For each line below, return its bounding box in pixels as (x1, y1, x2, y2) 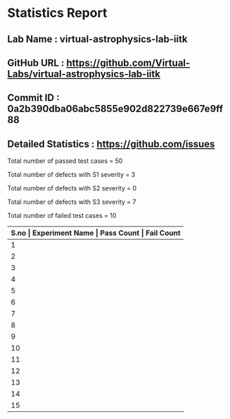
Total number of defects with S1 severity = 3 (7, 171, 136, 179)
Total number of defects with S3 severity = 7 (7, 198, 136, 206)
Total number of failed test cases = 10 (7, 212, 117, 220)
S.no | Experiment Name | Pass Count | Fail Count (11, 228, 181, 238)
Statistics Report (7, 5, 108, 21)
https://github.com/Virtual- (66, 56, 191, 68)
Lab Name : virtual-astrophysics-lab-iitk (7, 33, 188, 45)
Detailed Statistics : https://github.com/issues (7, 138, 215, 150)
